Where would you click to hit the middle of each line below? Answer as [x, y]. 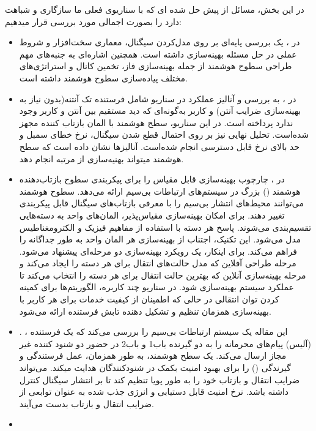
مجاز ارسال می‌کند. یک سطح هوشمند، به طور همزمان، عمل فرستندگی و [153, 355]
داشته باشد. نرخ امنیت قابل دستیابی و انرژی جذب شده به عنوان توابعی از [154, 392]
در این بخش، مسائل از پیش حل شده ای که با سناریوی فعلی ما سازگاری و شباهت [155, 9]
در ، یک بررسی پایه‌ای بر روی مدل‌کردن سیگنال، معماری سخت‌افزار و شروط [160, 42]
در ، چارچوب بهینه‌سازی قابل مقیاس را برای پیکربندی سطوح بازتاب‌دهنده [152, 179]
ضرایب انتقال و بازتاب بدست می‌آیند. [86, 403]
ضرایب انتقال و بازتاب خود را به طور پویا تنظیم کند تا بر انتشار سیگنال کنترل [160, 379]
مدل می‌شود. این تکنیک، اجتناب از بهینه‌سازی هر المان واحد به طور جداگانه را [160, 239]
